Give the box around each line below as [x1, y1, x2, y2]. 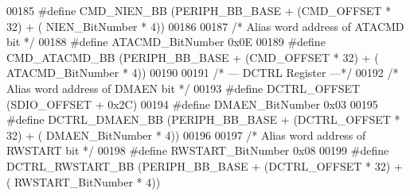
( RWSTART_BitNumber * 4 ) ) [6, 173, 161, 190]
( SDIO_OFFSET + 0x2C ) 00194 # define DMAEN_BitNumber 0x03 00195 [6, 95, 378, 112]
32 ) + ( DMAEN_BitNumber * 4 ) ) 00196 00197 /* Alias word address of [6, 126, 366, 143]
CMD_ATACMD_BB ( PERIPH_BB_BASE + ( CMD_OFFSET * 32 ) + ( [6, 48, 379, 65]
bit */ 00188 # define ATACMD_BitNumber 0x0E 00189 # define [6, 33, 326, 50]
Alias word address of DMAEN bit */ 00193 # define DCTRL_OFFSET [6, 79, 361, 96]
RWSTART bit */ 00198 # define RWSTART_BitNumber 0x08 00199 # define [6, 142, 389, 159]
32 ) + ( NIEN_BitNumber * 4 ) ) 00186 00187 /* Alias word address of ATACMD [6, 17, 404, 34]
